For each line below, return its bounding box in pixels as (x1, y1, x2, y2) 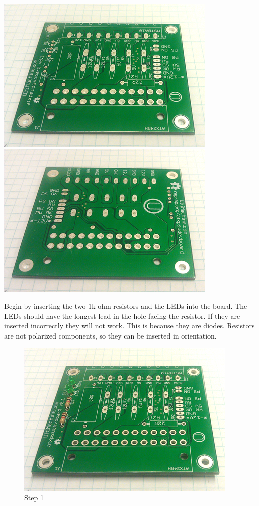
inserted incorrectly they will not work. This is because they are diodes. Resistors (4, 320, 255, 331)
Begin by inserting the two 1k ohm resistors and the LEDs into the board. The (4, 301, 247, 311)
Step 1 (24, 492, 44, 503)
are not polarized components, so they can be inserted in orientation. (4, 330, 217, 341)
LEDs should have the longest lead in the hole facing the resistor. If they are (4, 310, 240, 321)
